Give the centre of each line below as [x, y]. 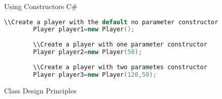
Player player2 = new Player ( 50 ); [88, 52]
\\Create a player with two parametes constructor [120, 67]
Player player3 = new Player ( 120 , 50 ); [95, 75]
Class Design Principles [40, 90]
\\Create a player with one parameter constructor [120, 45]
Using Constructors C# [41, 6]
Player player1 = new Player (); [84, 30]
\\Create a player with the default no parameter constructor [111, 22]
